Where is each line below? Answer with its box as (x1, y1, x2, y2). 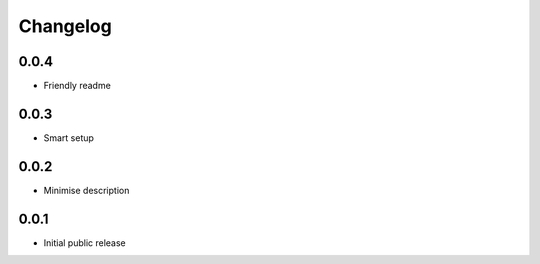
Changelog (18, 15, 112, 37)
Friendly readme (43, 80, 112, 92)
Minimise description (43, 184, 130, 196)
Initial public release (43, 236, 127, 249)
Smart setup (43, 131, 95, 144)
